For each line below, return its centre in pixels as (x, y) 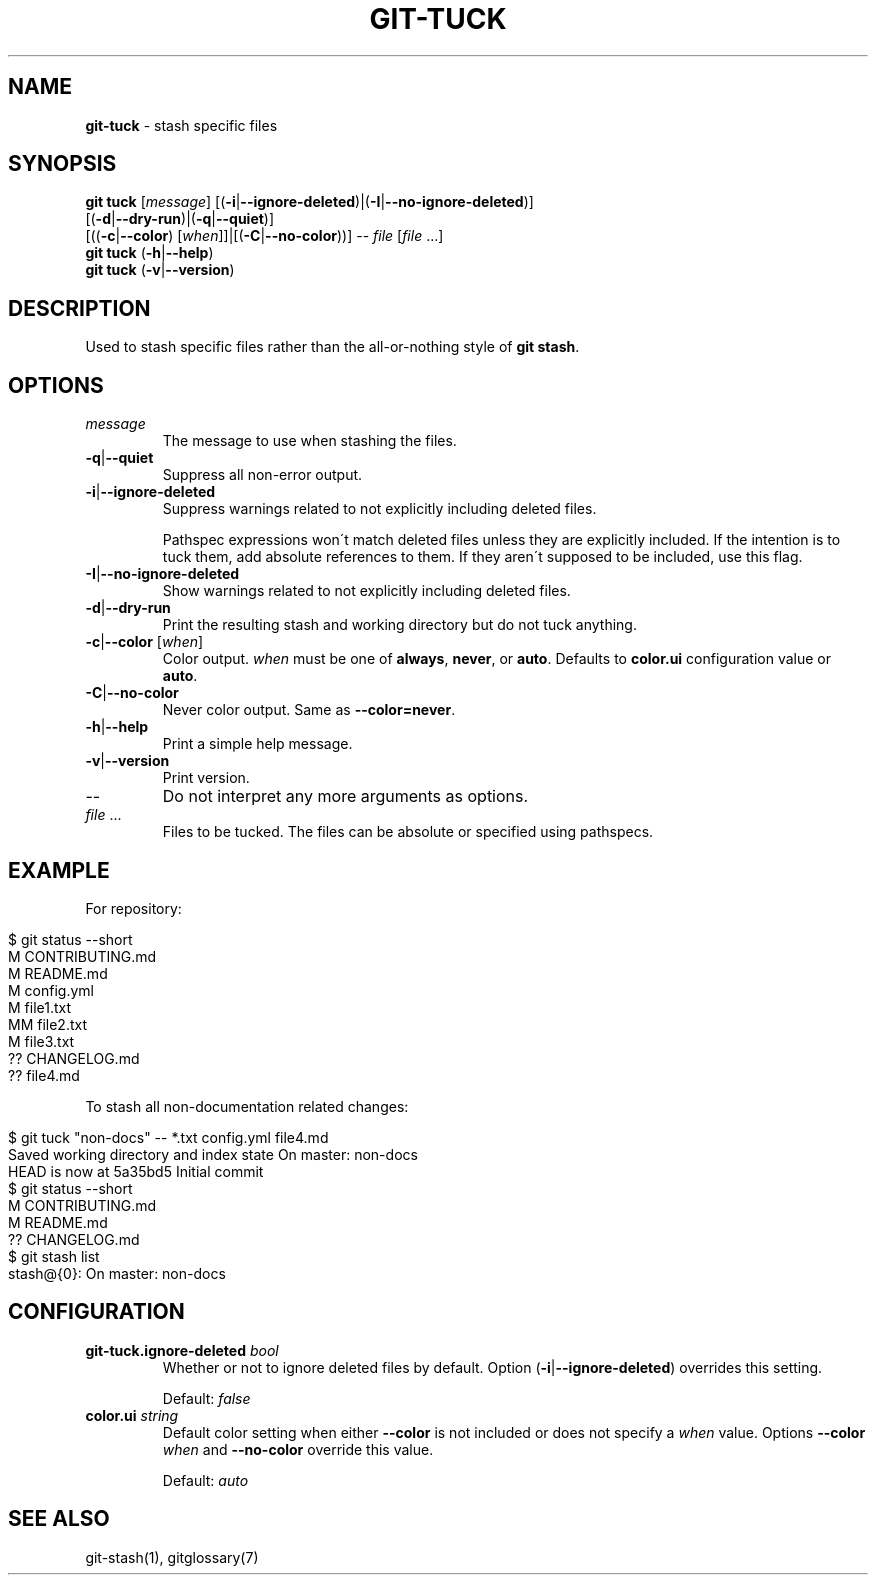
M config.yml (51, 990)
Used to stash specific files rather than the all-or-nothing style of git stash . (332, 347)
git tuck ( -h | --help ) (149, 253)
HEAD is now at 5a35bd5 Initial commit (136, 1171)
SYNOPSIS (62, 164)
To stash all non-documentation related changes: (247, 1106)
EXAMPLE (59, 870)
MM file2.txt (48, 1024)
